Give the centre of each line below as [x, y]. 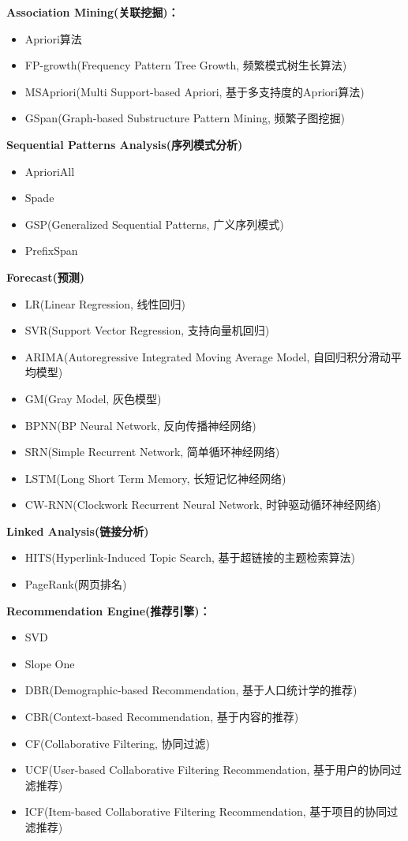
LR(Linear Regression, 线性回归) [105, 303]
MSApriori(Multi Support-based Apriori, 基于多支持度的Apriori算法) [195, 91]
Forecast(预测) [45, 277]
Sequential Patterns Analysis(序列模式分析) [125, 144]
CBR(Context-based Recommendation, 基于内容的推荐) [162, 717]
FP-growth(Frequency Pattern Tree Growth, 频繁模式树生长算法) [186, 65]
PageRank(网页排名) [76, 584]
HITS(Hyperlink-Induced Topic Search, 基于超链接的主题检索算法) [190, 557]
